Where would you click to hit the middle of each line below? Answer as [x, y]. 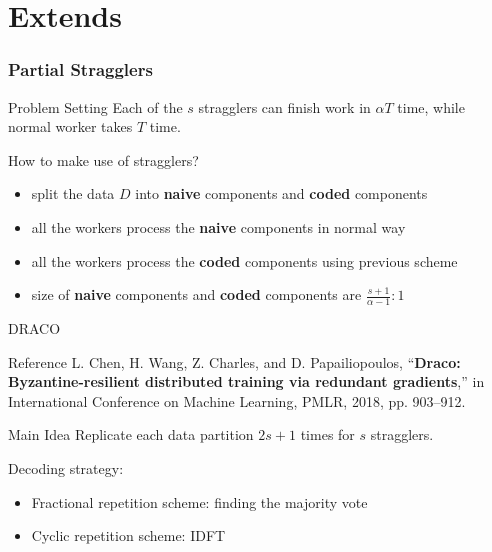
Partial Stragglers [80, 69]
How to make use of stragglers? [103, 159]
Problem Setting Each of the [95, 106]
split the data [73, 193]
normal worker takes [70, 126]
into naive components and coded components [281, 193]
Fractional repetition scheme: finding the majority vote [199, 501]
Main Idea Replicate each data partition [131, 434]
